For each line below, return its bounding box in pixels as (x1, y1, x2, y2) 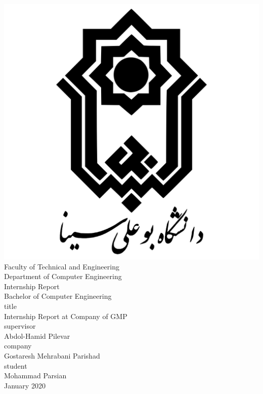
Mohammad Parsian (4, 370, 67, 381)
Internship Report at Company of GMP (4, 310, 127, 321)
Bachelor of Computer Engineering (4, 291, 112, 301)
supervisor (4, 321, 36, 331)
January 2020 (4, 380, 46, 390)
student (4, 360, 27, 371)
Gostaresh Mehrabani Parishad (4, 350, 100, 361)
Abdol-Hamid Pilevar (4, 330, 70, 341)
